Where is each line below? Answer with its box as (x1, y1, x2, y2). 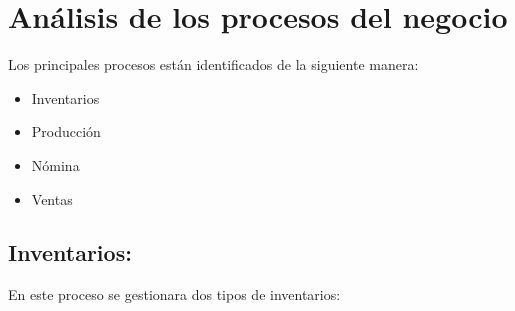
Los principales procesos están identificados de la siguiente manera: (8, 54, 419, 75)
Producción (31, 121, 101, 142)
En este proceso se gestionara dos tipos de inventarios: (8, 284, 341, 305)
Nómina (31, 154, 80, 175)
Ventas (31, 188, 73, 209)
